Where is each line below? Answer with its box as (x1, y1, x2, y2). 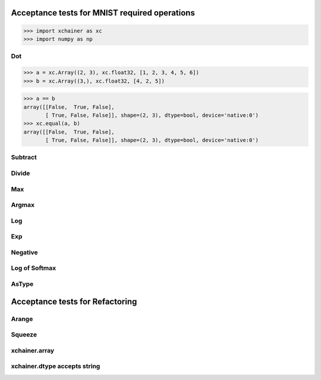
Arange (11, 315, 33, 323)
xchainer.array (11, 346, 55, 354)
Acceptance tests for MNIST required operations (11, 8, 196, 18)
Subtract (11, 153, 37, 162)
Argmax (11, 201, 35, 209)
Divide (11, 169, 30, 177)
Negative (11, 248, 38, 256)
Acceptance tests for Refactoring (11, 296, 137, 306)
